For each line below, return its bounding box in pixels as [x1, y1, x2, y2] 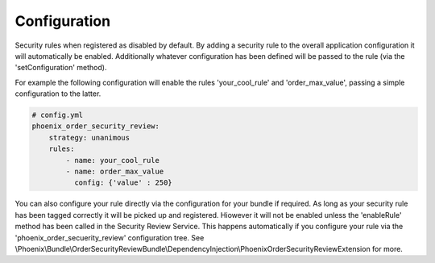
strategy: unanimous [48, 133, 130, 142]
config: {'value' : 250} [73, 178, 172, 187]
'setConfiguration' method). [14, 63, 107, 73]
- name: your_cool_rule [65, 156, 160, 165]
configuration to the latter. [14, 89, 101, 98]
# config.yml [31, 111, 84, 120]
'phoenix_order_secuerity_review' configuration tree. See [14, 232, 205, 242]
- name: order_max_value [65, 167, 164, 177]
